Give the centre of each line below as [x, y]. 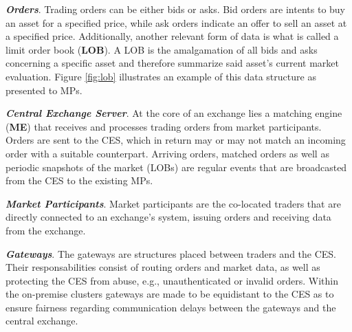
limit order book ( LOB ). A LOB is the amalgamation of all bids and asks [162, 49]
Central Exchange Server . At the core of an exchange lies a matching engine [174, 113]
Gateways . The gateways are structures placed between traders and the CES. [171, 253]
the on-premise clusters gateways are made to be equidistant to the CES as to [170, 294]
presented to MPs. [44, 90]
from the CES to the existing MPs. [79, 180]
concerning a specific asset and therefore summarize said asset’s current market [172, 63]
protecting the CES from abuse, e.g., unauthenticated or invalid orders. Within [172, 280]
